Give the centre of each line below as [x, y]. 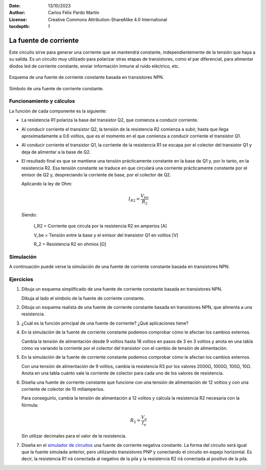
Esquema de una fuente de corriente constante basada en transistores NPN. [87, 77]
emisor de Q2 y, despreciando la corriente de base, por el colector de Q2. [96, 174]
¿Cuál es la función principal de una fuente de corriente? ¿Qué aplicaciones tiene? [105, 323]
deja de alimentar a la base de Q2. [56, 152]
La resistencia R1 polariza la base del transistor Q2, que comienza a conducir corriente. [110, 120]
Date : [15, 6]
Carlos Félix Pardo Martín [74, 13]
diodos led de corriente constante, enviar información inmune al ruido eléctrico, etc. [94, 66]
